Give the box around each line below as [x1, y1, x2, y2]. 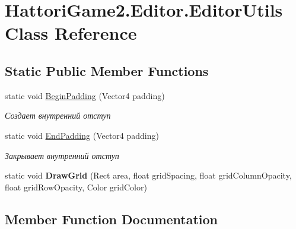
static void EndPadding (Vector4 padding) [5, 129, 159, 141]
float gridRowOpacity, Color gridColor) [5, 180, 147, 193]
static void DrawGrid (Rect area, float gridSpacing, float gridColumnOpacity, [5, 169, 292, 182]
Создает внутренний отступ [5, 109, 111, 122]
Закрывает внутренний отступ [5, 149, 119, 161]
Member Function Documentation [5, 209, 218, 228]
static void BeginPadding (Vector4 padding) [5, 89, 165, 101]
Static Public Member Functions [5, 61, 209, 79]
